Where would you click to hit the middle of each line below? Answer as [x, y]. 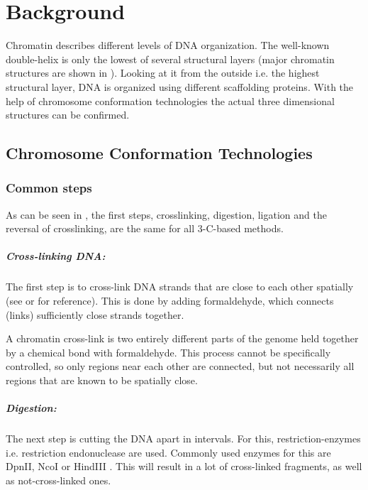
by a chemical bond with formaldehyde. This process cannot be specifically [168, 352]
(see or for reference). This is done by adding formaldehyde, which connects [170, 301]
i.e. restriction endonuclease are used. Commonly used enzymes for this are [168, 452]
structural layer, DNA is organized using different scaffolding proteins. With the [180, 86]
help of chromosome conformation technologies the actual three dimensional [170, 100]
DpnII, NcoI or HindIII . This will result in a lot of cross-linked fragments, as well [184, 466]
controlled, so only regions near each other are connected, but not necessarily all [180, 366]
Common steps [49, 188]
